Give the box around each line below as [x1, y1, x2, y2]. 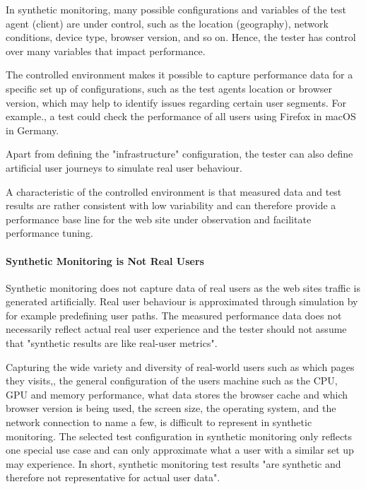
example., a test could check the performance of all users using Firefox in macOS [6, 109, 356, 124]
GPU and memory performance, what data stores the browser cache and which [6, 387, 348, 401]
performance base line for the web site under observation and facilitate [6, 211, 312, 226]
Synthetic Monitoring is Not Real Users [6, 253, 204, 268]
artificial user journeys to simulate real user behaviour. [6, 160, 243, 175]
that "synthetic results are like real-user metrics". [6, 336, 218, 350]
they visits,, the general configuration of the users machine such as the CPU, [6, 373, 338, 388]
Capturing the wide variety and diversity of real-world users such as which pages [6, 359, 355, 374]
